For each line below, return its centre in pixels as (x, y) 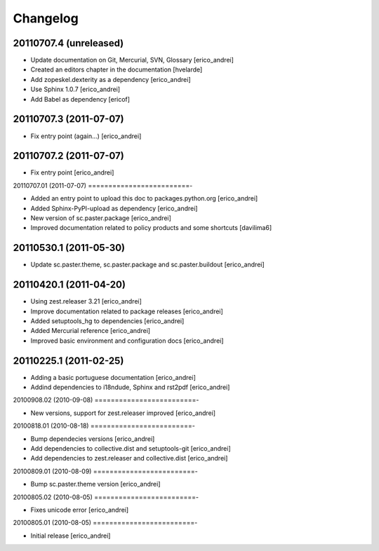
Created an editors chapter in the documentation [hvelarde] (117, 69)
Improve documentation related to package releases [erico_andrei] (127, 311)
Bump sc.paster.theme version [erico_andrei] (95, 484)
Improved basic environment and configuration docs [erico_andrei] (127, 341)
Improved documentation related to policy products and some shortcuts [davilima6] (151, 228)
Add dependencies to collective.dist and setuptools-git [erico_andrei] (131, 449)
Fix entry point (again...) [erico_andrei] (86, 136)
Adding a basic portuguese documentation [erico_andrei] (113, 377)
